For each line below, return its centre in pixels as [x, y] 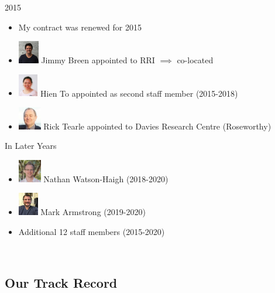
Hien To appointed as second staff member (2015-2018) [139, 93]
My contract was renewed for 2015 [80, 27]
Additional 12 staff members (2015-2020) [92, 231]
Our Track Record [61, 283]
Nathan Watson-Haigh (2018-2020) [106, 178]
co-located [195, 59]
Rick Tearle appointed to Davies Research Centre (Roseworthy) [157, 126]
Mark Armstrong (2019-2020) [93, 212]
